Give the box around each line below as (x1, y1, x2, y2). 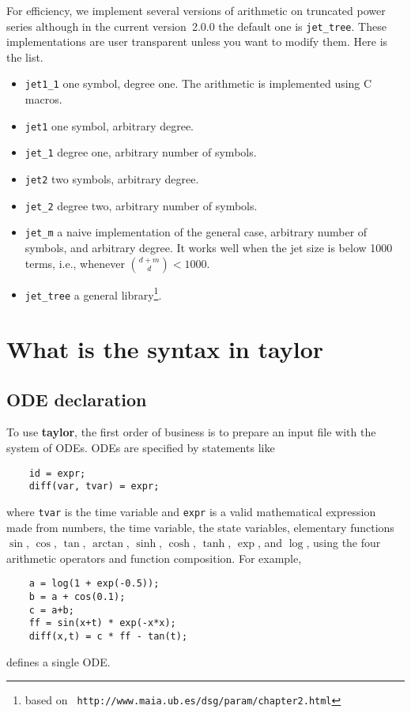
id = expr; (28, 467, 86, 479)
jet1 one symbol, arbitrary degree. (25, 117, 194, 134)
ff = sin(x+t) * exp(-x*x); (28, 617, 176, 629)
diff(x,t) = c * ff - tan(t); (28, 631, 188, 643)
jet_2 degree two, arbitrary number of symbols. (25, 197, 258, 213)
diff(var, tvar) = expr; (28, 481, 160, 492)
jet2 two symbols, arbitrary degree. (25, 171, 199, 187)
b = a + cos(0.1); (28, 591, 126, 603)
